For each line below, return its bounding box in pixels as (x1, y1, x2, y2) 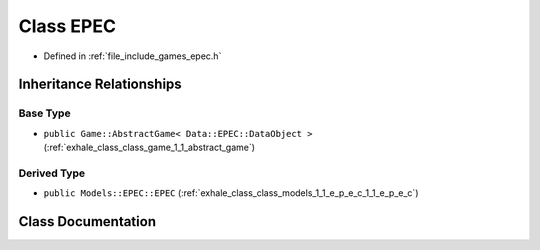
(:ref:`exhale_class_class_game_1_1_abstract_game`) (43, 141, 255, 154)
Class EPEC (18, 15, 117, 37)
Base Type (18, 106, 71, 120)
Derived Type (18, 166, 85, 180)
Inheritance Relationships (18, 76, 182, 93)
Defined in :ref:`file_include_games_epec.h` (43, 50, 222, 62)
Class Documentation (18, 213, 157, 230)
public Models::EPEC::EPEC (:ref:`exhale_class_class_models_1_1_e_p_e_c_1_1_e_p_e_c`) (43, 187, 419, 199)
